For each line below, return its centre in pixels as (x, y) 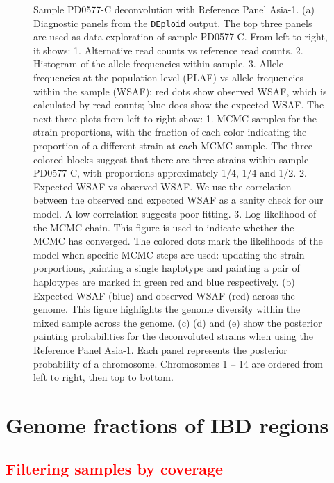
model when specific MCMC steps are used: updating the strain (169, 254)
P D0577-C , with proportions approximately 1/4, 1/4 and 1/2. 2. (170, 173)
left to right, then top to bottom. (103, 377)
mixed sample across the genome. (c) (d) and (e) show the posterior (178, 322)
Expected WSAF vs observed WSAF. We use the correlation (162, 186)
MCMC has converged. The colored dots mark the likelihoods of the (178, 241)
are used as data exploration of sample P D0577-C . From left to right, (181, 36)
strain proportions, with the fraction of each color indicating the (170, 132)
